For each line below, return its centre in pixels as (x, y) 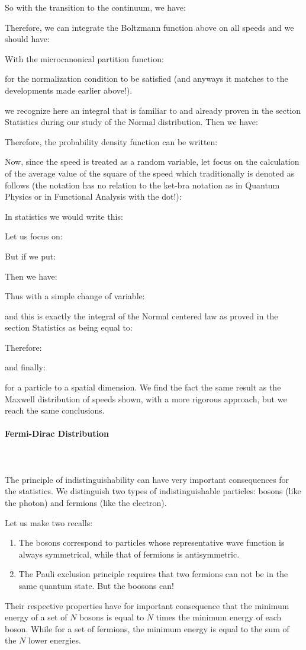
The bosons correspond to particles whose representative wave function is (152, 542)
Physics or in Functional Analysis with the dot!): (93, 196)
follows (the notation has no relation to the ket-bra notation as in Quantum (142, 185)
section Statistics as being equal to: (69, 327)
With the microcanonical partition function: (84, 58)
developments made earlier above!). (69, 90)
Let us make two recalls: (49, 522)
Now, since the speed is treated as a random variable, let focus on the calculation (152, 161)
